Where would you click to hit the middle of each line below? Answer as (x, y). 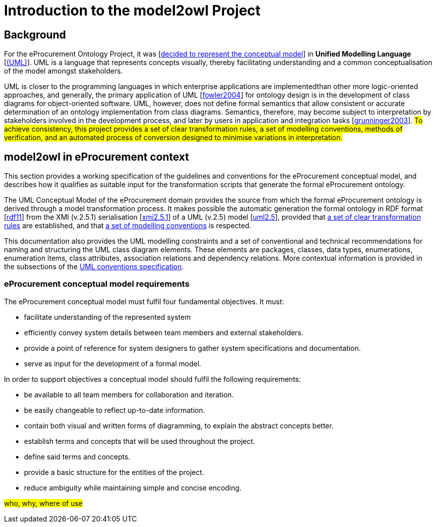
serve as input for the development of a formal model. (113, 363)
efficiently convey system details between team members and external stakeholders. (164, 332)
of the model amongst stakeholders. (63, 71)
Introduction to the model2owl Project (132, 11)
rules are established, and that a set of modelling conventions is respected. (128, 226)
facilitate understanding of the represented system (107, 317)
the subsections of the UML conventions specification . (94, 267)
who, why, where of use (43, 503)
